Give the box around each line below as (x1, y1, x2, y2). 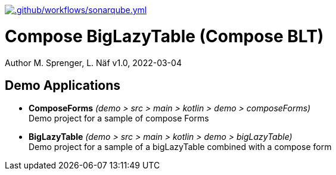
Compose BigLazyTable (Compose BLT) (5, 26, 324, 46)
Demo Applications (5, 77, 121, 93)
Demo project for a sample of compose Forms (29, 113, 209, 124)
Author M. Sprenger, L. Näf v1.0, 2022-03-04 (5, 57, 182, 68)
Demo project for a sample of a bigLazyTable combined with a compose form (29, 142, 332, 152)
